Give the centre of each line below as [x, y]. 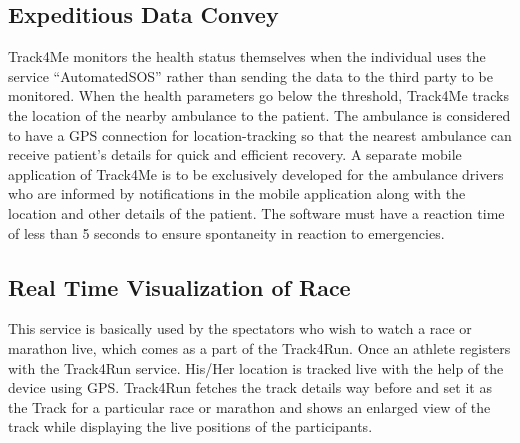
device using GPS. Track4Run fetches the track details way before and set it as [250, 387]
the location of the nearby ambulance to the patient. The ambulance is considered [259, 114]
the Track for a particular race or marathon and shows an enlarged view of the [249, 406]
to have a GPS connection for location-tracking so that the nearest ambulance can [260, 134]
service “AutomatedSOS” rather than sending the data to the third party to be [250, 75]
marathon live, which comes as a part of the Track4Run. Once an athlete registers [259, 347]
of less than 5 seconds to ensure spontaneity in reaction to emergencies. [226, 232]
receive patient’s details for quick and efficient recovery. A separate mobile [235, 154]
